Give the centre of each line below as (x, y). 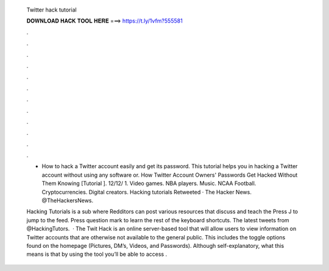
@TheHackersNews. (68, 200)
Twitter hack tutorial (51, 10)
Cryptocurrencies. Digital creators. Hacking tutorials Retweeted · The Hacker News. (147, 192)
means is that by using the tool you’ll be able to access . (97, 254)
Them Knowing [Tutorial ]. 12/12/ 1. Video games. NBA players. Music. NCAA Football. (149, 183)
